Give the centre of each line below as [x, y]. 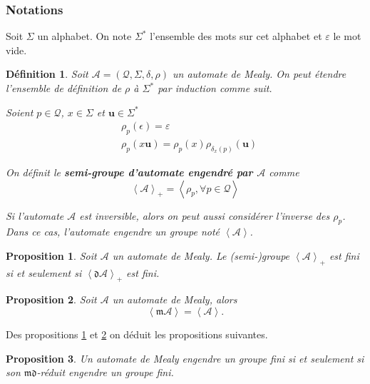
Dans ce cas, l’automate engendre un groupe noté [113, 232]
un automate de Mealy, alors [175, 299]
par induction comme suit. [215, 88]
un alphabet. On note [84, 36]
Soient [20, 112]
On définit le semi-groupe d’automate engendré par [129, 172]
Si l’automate [35, 215]
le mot [347, 36]
